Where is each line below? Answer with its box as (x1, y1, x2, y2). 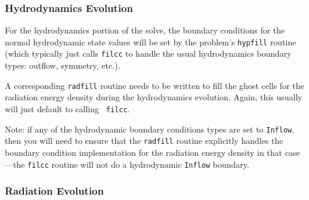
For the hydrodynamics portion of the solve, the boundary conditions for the (5, 24, 285, 36)
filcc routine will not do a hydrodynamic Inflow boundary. (27, 158, 249, 170)
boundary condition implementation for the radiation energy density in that (5, 146, 283, 158)
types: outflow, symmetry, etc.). (5, 59, 120, 72)
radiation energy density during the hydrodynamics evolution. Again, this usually (5, 91, 302, 103)
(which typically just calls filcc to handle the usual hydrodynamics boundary (5, 47, 292, 60)
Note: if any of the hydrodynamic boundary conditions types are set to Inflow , (5, 122, 295, 135)
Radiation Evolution (5, 183, 104, 198)
